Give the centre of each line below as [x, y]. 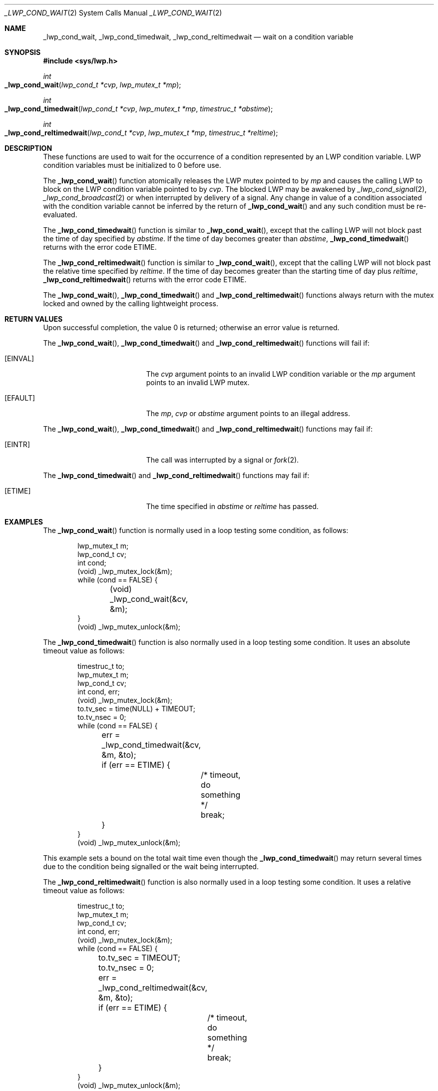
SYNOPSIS [23, 52]
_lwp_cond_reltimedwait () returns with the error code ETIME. [145, 279]
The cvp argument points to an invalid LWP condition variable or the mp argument [281, 374]
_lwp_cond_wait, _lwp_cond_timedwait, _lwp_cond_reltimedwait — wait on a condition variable [198, 37]
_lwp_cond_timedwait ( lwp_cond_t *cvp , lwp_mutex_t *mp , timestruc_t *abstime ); [139, 109]
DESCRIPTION [28, 148]
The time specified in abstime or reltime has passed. [232, 506]
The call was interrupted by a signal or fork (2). [222, 460]
